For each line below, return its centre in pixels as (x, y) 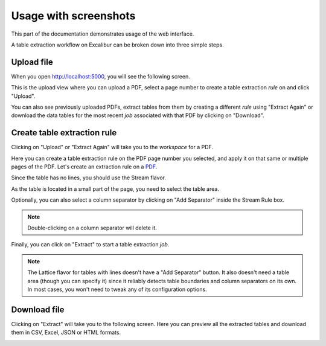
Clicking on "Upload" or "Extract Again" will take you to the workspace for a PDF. (112, 147)
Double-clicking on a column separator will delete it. (92, 228)
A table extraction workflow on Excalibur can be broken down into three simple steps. (117, 45)
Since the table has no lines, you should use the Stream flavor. (88, 178)
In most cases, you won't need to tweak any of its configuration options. (117, 289)
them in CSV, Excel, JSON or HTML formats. (66, 333)
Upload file (32, 62)
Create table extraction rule (64, 133)
